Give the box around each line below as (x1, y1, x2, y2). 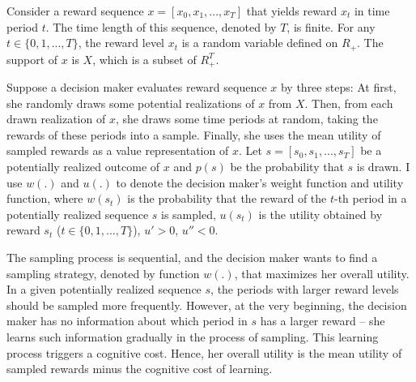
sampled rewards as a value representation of (6, 142, 229, 159)
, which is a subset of (92, 50, 197, 67)
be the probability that (230, 158, 344, 175)
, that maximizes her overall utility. (234, 264, 410, 281)
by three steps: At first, (280, 79, 397, 96)
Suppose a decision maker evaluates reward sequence (6, 79, 267, 96)
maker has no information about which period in (6, 312, 248, 329)
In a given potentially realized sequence (6, 281, 202, 298)
